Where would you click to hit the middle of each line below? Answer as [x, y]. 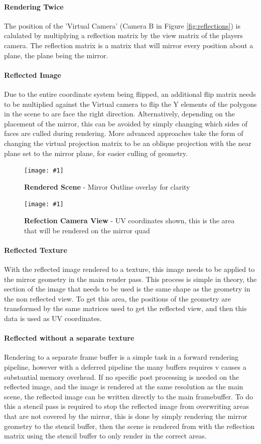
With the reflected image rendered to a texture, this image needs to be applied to [129, 269]
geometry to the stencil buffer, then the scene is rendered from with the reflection [129, 426]
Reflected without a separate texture [69, 338]
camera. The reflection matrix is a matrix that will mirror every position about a [129, 45]
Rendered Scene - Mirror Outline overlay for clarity [107, 186]
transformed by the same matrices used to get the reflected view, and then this [125, 308]
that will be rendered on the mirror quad [87, 230]
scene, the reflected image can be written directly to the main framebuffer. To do [129, 396]
